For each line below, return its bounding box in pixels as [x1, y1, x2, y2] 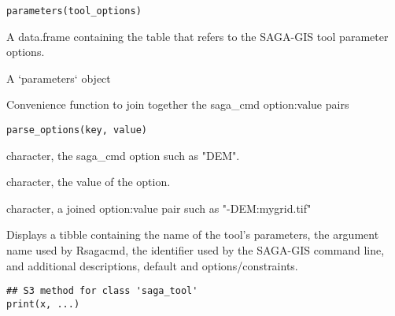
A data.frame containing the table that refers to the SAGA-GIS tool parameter [6, 28, 389, 44]
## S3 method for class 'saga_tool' [6, 285, 198, 297]
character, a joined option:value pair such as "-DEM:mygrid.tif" [6, 199, 312, 216]
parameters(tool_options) [6, 6, 142, 17]
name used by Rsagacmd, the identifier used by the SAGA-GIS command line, [6, 242, 385, 258]
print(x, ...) [6, 298, 80, 310]
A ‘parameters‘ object [6, 69, 111, 86]
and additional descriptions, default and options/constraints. [6, 257, 298, 273]
